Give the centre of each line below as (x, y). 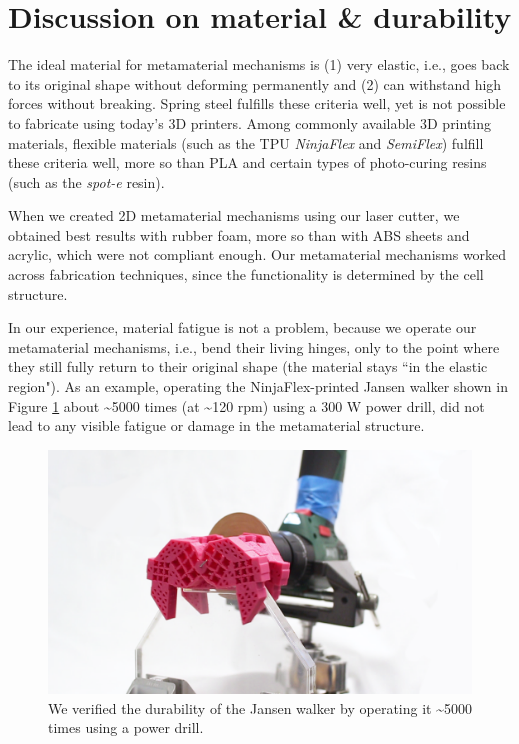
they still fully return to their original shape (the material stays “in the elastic (248, 366)
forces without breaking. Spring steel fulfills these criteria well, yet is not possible (257, 103)
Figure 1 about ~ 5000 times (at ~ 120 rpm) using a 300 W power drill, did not (246, 405)
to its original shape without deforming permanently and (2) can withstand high (255, 83)
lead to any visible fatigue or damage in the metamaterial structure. (216, 425)
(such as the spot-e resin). (86, 181)
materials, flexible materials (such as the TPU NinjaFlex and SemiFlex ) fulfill (246, 142)
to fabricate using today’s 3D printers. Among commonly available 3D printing (250, 122)
